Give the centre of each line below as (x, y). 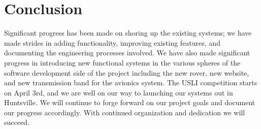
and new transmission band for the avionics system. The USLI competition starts (131, 83)
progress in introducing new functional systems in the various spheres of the (122, 62)
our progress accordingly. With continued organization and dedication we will (125, 112)
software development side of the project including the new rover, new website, (127, 72)
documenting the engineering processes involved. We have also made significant (127, 53)
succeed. (17, 122)
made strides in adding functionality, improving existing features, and (112, 42)
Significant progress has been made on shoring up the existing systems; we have (128, 33)
